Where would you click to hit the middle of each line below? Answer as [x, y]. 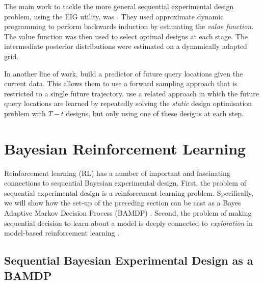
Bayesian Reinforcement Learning [125, 148]
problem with [25, 113]
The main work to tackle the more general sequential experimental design [119, 6]
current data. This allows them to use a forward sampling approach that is [121, 83]
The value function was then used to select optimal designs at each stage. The [126, 36]
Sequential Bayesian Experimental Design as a [129, 260]
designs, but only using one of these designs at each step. [155, 113]
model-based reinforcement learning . [62, 233]
